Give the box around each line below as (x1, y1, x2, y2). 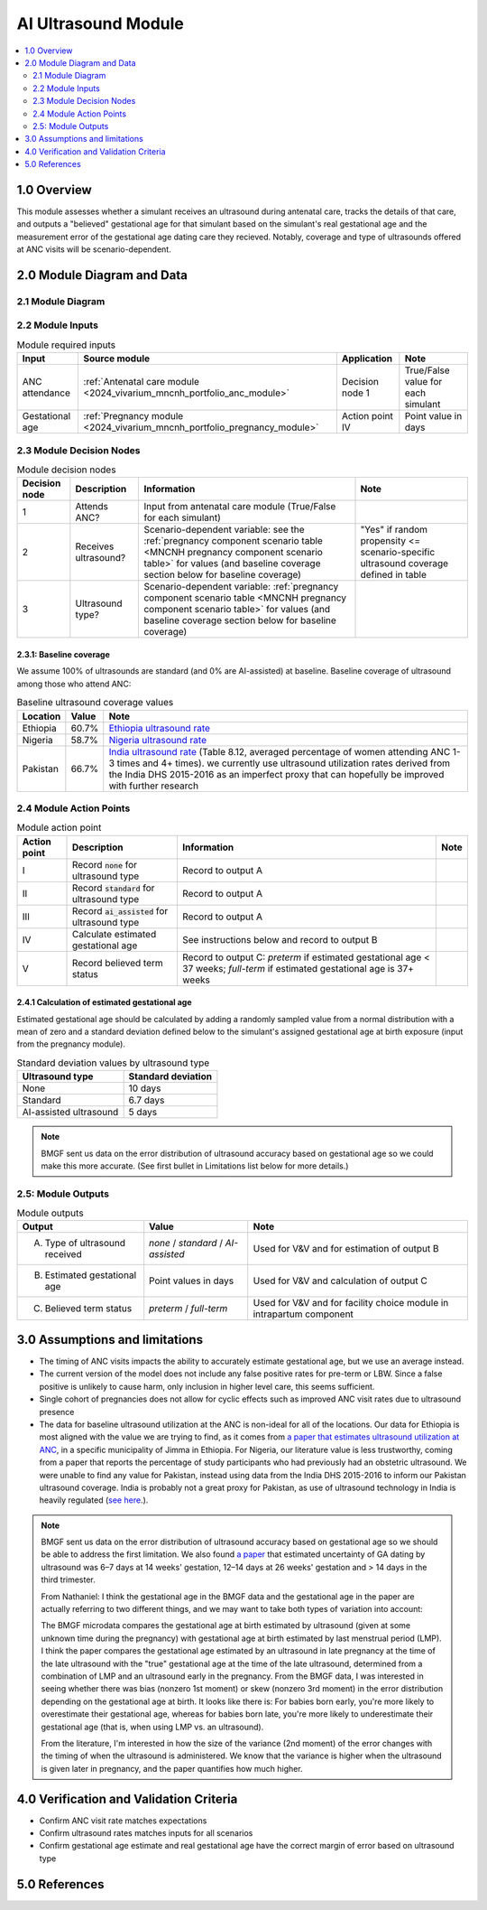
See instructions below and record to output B (181, 933, 378, 946)
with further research (108, 779, 198, 792)
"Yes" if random (360, 524, 428, 536)
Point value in (404, 410, 463, 423)
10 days (128, 1082, 161, 1095)
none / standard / (149, 1237, 224, 1250)
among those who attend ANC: (16, 678, 132, 689)
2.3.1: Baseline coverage (16, 648, 110, 659)
